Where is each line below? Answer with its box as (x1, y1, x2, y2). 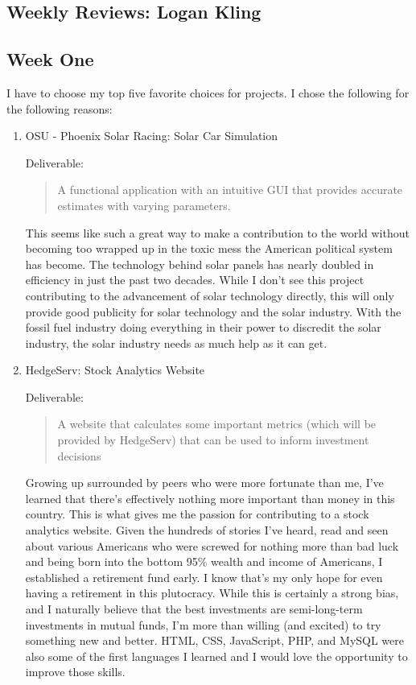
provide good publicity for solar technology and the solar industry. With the (25, 303, 402, 320)
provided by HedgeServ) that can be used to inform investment (57, 431, 369, 448)
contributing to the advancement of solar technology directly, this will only (25, 287, 394, 303)
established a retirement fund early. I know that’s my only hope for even (25, 568, 383, 585)
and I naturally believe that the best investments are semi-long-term (25, 600, 363, 617)
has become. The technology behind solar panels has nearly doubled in (25, 255, 374, 272)
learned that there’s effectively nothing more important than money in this (25, 489, 395, 506)
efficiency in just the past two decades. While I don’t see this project (25, 271, 365, 288)
